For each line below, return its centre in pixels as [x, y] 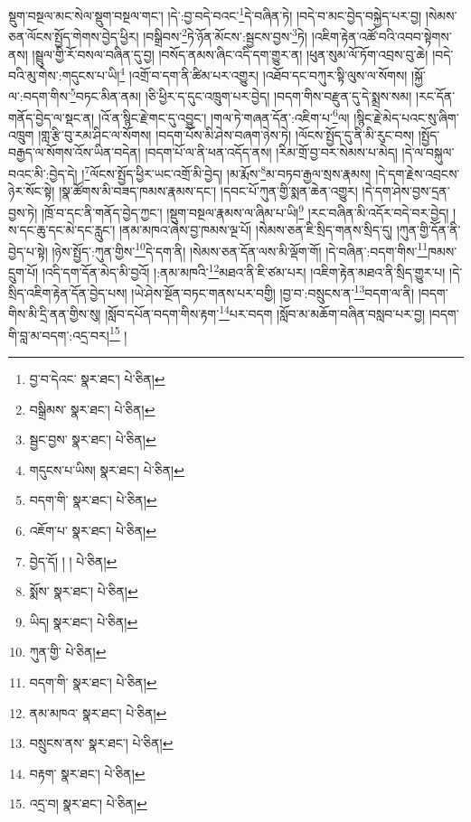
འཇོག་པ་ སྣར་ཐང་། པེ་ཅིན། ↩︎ [93, 530]
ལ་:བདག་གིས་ [39, 96]
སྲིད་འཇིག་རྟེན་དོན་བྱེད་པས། [68, 292]
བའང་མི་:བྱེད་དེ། [43, 173]
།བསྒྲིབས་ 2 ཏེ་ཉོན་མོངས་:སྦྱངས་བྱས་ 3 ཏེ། [225, 35]
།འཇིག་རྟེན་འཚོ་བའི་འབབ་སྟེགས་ [382, 36]
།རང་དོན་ [435, 96]
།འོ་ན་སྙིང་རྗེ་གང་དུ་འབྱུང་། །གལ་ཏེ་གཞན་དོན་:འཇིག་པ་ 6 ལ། [224, 116]
